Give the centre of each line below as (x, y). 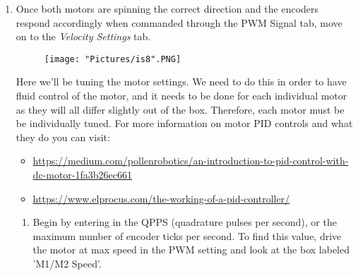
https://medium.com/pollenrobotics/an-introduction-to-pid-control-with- (191, 161)
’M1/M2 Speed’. (67, 263)
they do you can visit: (63, 137)
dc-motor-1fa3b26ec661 (83, 174)
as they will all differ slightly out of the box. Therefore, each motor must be (180, 109)
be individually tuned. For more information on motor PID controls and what (184, 123)
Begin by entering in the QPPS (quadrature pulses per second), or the (185, 222)
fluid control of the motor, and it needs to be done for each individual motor (181, 96)
